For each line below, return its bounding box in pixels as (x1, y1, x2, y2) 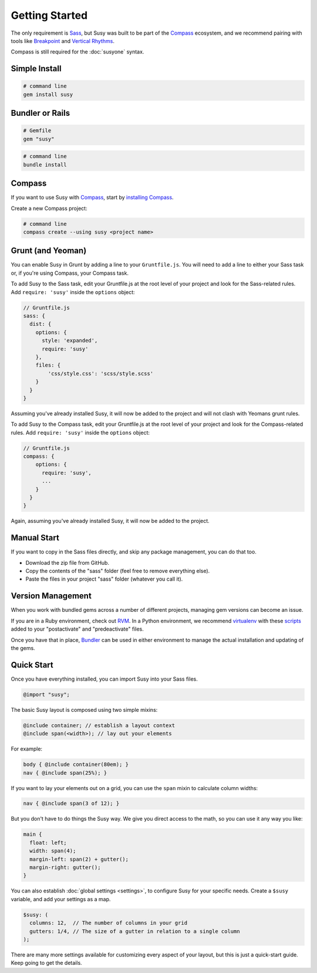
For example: (11, 745, 43, 752)
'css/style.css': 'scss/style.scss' (48, 370, 154, 376)
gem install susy (23, 91, 73, 98)
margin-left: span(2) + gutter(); (29, 856, 129, 862)
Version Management (11, 591, 92, 601)
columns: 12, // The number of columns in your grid (29, 919, 188, 927)
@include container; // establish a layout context (23, 722, 176, 729)
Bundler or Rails (11, 108, 70, 118)
